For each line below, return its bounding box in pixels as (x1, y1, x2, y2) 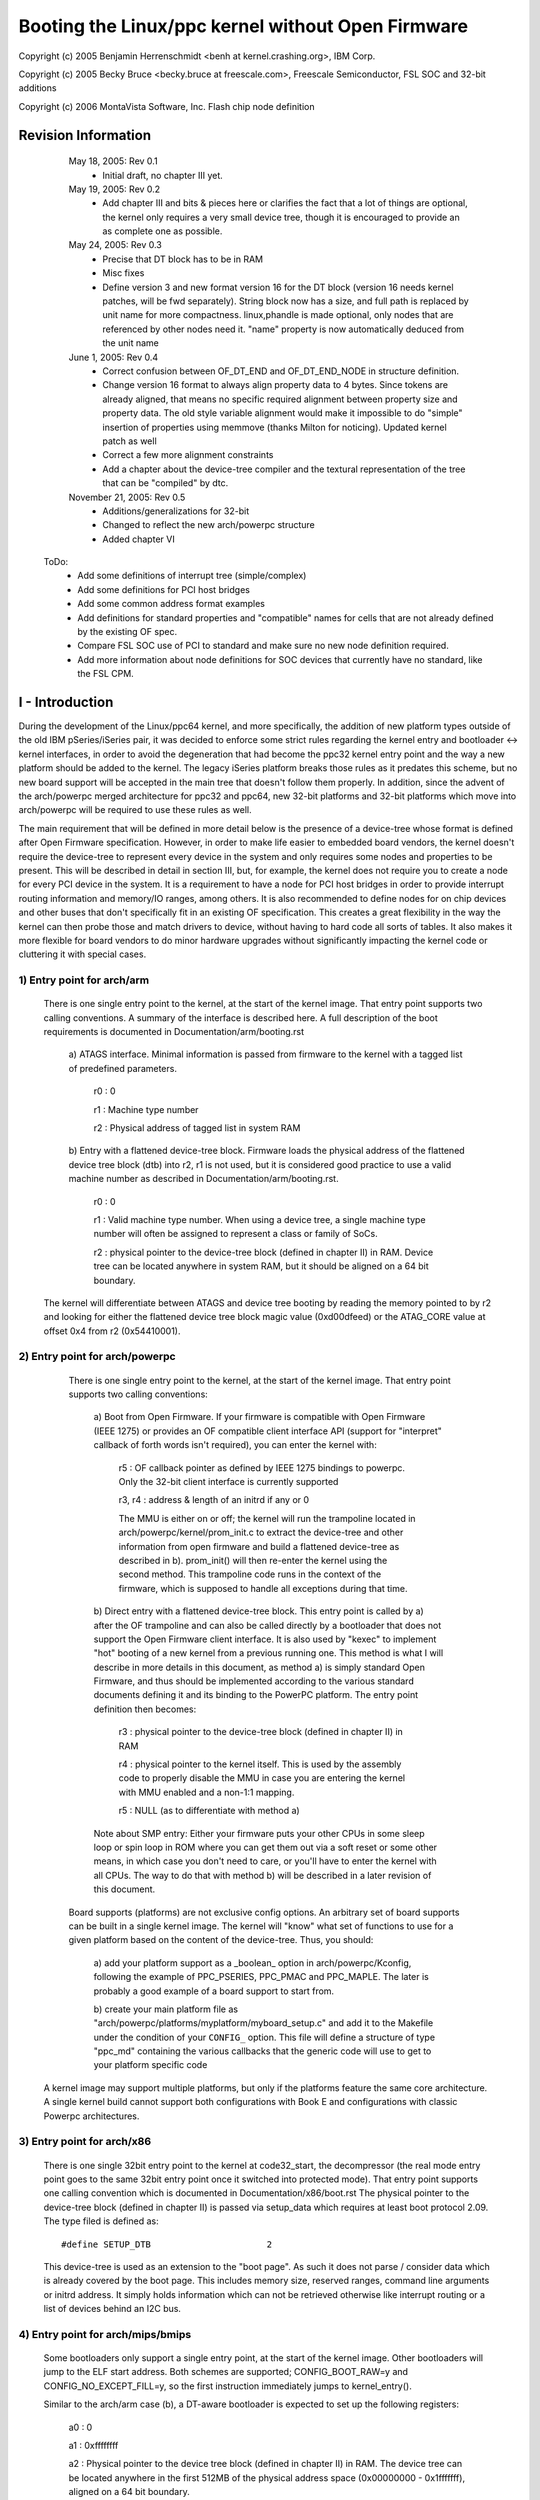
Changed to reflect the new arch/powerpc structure (102, 519, 315, 531)
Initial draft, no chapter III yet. (102, 169, 224, 181)
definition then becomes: (93, 1703, 197, 1715)
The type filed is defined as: (43, 2215, 159, 2227)
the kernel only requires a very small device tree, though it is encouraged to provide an (102, 211, 460, 223)
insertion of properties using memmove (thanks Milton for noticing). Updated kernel (102, 421, 447, 433)
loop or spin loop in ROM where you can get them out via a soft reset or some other (93, 1841, 438, 1853)
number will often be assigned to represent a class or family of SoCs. (93, 1228, 379, 1240)
